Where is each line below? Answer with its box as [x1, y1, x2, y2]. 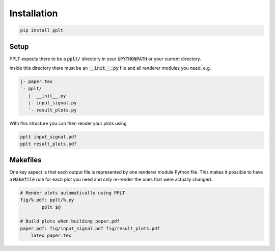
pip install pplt [20, 27, 64, 33]
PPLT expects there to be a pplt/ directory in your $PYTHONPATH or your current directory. [9, 55, 201, 62]
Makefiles [9, 156, 42, 164]
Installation [9, 8, 58, 19]
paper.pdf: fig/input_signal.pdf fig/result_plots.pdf [20, 226, 160, 231]
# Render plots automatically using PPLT [20, 190, 125, 196]
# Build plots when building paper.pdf [20, 218, 120, 224]
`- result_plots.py [28, 107, 77, 113]
